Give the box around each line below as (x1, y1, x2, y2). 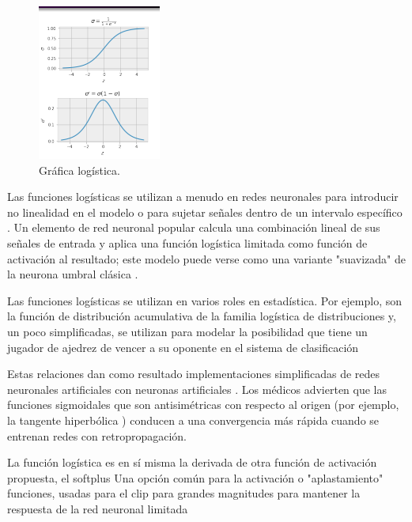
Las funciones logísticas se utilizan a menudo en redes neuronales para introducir (7, 188, 399, 205)
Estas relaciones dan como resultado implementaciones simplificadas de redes (7, 365, 380, 382)
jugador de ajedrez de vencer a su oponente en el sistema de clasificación (7, 339, 359, 355)
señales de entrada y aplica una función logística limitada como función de (7, 234, 368, 251)
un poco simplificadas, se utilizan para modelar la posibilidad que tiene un (7, 323, 368, 339)
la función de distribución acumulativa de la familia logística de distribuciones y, (7, 308, 396, 324)
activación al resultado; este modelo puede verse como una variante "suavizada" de (7, 250, 406, 267)
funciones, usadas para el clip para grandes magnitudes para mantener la (7, 485, 361, 501)
